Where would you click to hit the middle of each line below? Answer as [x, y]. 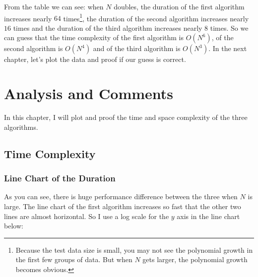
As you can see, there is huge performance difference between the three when [121, 196]
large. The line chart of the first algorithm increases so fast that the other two [123, 206]
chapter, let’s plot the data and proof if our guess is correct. [95, 59]
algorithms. [21, 127]
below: [14, 226]
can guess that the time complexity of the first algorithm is [94, 37]
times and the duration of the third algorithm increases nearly [108, 28]
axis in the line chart [208, 216]
